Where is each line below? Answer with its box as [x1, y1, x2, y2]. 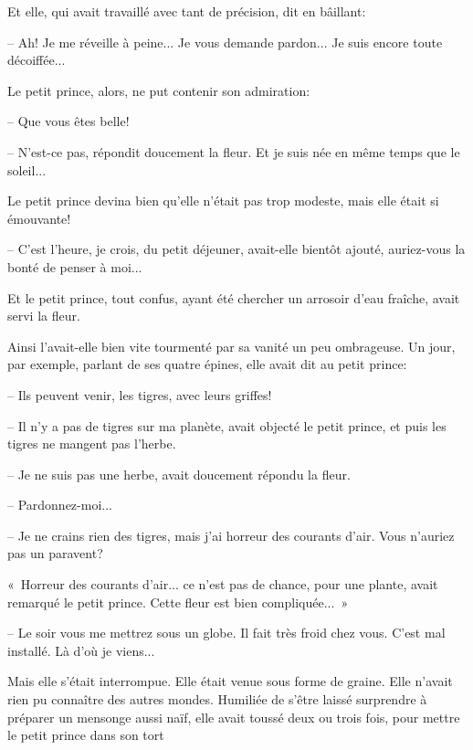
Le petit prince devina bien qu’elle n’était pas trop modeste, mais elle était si [7, 191, 439, 210]
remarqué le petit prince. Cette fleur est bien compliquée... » [7, 592, 349, 611]
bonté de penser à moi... [7, 257, 142, 276]
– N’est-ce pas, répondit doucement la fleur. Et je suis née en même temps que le [7, 142, 460, 161]
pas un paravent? [7, 544, 103, 563]
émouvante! [7, 208, 71, 227]
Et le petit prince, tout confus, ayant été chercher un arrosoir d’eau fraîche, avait [7, 288, 460, 307]
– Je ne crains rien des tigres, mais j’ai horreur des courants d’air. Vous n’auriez [7, 525, 455, 544]
